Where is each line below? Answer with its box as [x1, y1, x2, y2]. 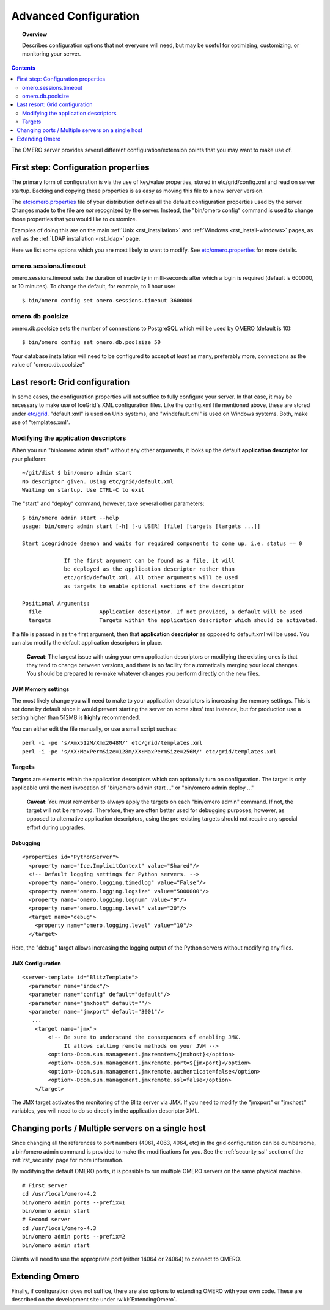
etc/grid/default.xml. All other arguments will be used [64, 574, 238, 581]
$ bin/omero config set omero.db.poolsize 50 [22, 339, 161, 346]
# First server [22, 1182, 68, 1188]
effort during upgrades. [26, 824, 86, 831]
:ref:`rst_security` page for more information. [11, 1156, 123, 1163]
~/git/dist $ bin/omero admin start [22, 469, 132, 477]
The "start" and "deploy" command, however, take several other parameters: [11, 500, 205, 507]
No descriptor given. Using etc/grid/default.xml [22, 478, 174, 485]
